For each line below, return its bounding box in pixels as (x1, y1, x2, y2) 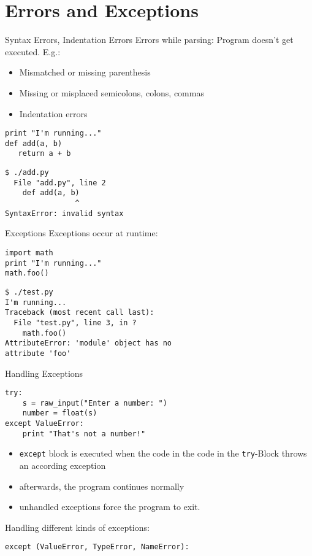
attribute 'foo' (5, 349, 71, 358)
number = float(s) (22, 409, 97, 418)
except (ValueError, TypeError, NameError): (5, 542, 189, 552)
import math (5, 248, 53, 257)
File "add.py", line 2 (13, 178, 106, 187)
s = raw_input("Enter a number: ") (22, 398, 167, 407)
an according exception (19, 459, 106, 472)
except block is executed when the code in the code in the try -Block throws (19, 447, 307, 460)
